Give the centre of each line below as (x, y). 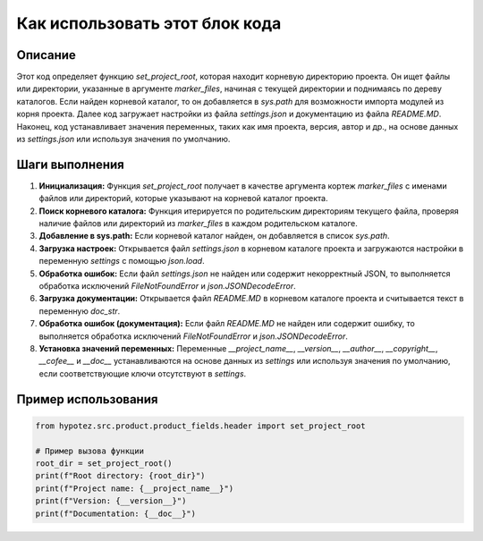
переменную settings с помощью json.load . (122, 261)
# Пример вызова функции (90, 451)
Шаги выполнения (70, 164)
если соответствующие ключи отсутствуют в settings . (143, 373)
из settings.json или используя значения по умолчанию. (123, 139)
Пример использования (87, 399)
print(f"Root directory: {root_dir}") (120, 476)
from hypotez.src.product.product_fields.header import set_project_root (200, 426)
